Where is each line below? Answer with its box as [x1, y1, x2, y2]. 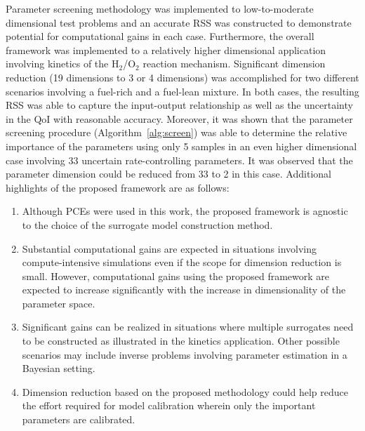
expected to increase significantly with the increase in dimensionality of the [22, 282, 346, 297]
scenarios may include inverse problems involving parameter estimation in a [22, 347, 347, 362]
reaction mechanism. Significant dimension [142, 56, 326, 71]
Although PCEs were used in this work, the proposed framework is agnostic [22, 204, 348, 218]
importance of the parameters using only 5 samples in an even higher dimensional [6, 138, 357, 153]
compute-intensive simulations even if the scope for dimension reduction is [22, 255, 342, 270]
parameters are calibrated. [22, 412, 135, 427]
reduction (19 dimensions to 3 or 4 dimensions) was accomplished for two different [6, 69, 359, 84]
